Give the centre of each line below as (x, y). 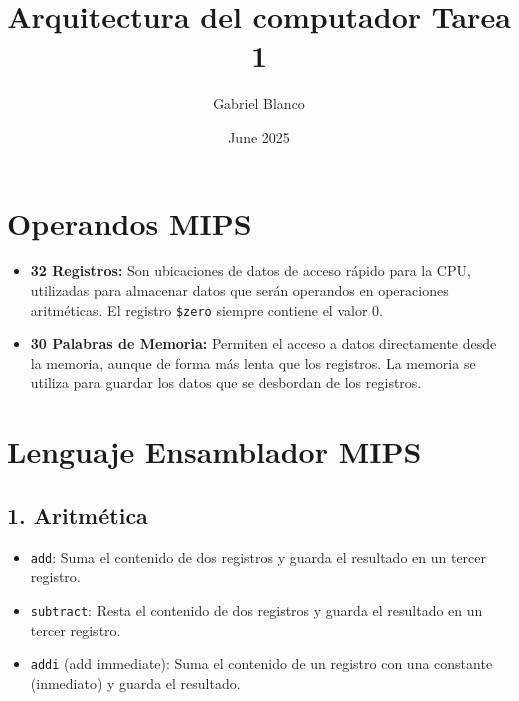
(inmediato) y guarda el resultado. (135, 682)
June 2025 (259, 136)
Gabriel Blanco (259, 103)
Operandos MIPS (129, 222)
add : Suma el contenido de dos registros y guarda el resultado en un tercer (258, 556)
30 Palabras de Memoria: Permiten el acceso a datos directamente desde (263, 343)
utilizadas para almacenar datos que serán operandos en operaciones (239, 290)
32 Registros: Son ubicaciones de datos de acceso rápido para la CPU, (250, 270)
